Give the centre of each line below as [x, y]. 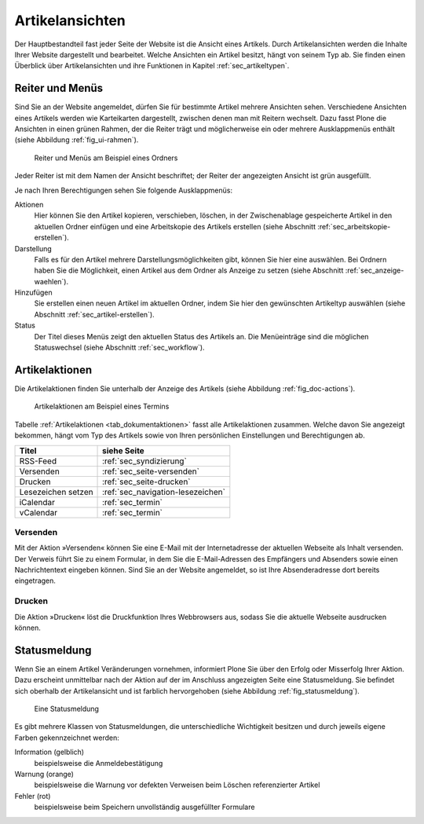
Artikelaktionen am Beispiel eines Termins [102, 407]
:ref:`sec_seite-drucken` [147, 482]
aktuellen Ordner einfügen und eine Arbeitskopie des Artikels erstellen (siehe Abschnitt [175, 226]
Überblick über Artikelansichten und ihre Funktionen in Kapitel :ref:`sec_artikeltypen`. [152, 66]
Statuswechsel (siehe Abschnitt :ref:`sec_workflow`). [119, 348]
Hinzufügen [33, 293]
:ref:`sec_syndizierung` [145, 461]
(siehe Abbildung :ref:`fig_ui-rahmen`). [77, 140]
